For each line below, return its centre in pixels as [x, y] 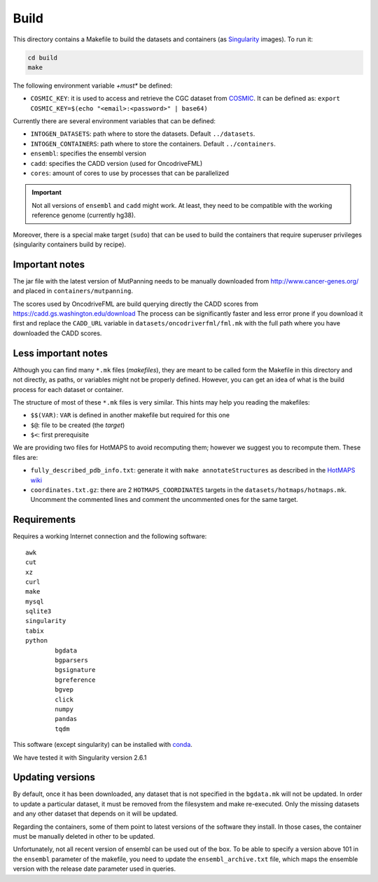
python [37, 641]
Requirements [44, 520]
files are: [26, 457]
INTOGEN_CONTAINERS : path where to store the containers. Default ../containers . [153, 143]
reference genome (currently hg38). [84, 215]
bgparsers [72, 660]
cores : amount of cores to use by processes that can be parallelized [130, 173]
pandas [66, 719]
